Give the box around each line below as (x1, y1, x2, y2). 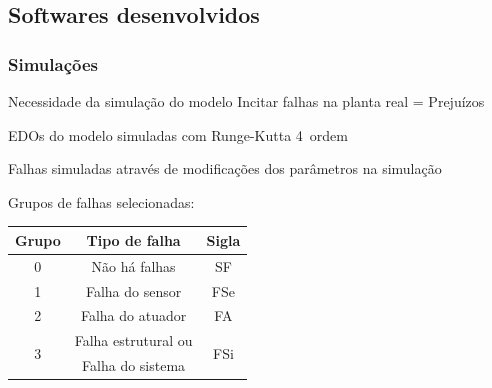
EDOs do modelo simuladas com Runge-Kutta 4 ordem (8, 124, 348, 145)
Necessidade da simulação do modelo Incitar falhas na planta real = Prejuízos (8, 91, 485, 111)
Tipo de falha (86, 229, 181, 250)
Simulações (8, 51, 98, 76)
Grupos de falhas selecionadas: (8, 191, 195, 212)
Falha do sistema (82, 355, 186, 376)
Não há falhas (91, 255, 176, 276)
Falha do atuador (80, 305, 187, 326)
